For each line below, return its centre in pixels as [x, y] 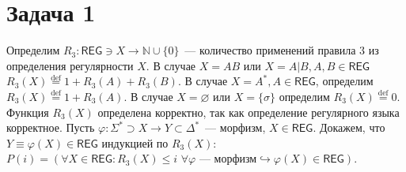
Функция [28, 112]
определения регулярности [70, 65]
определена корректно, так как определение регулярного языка [249, 112]
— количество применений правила [270, 50]
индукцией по [135, 142]
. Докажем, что [349, 127]
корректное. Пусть [51, 127]
